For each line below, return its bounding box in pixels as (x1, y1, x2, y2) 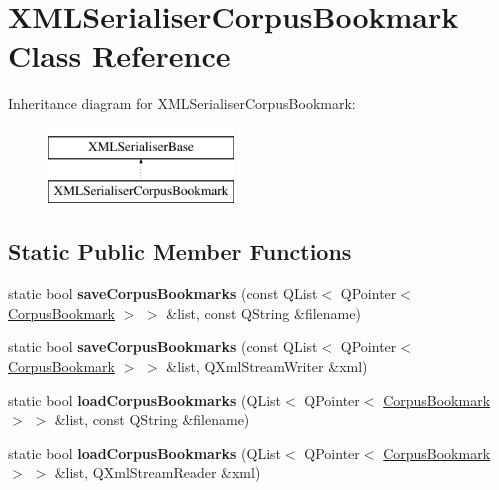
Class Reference (8, 35, 231, 76)
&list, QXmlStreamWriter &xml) (166, 356, 368, 377)
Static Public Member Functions (8, 236, 352, 267)
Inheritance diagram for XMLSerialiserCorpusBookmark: (8, 93, 356, 114)
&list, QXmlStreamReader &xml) (54, 462, 261, 483)
